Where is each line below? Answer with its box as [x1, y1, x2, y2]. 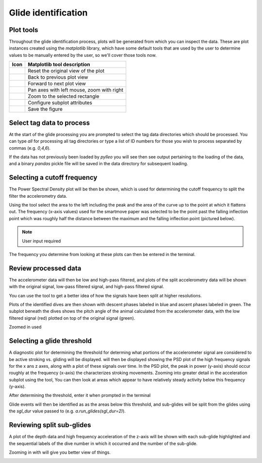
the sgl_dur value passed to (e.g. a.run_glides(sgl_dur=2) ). [9, 408, 126, 414]
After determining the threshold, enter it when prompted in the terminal [9, 393, 151, 398]
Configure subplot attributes [27, 100, 92, 106]
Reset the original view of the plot [27, 68, 104, 74]
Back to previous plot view [27, 74, 88, 81]
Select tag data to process [9, 119, 90, 127]
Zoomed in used [9, 324, 42, 330]
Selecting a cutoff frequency [9, 173, 98, 182]
